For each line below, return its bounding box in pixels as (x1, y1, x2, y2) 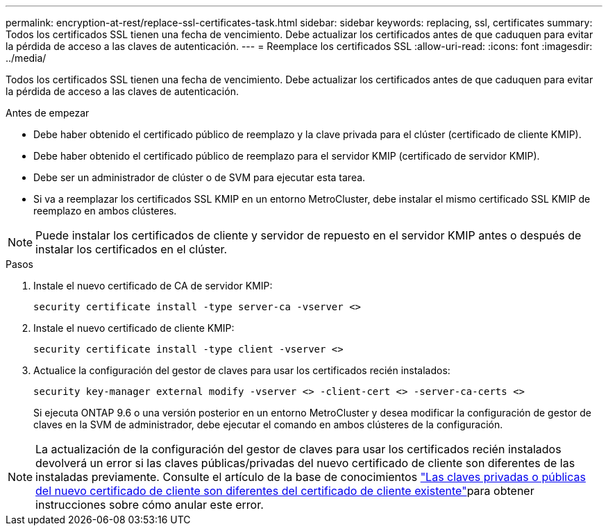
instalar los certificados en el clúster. (35, 242, 228, 256)
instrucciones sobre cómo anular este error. (35, 498, 264, 512)
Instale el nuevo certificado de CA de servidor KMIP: (33, 280, 273, 292)
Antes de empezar (6, 107, 90, 119)
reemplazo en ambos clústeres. (33, 205, 177, 217)
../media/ (6, 52, 47, 64)
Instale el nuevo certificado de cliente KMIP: (33, 322, 235, 334)
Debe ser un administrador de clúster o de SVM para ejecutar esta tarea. (33, 171, 366, 183)
